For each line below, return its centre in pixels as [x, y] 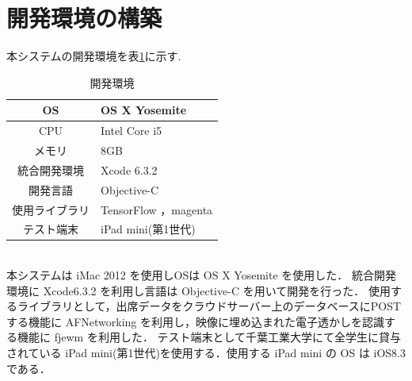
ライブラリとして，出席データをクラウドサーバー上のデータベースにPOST [209, 306]
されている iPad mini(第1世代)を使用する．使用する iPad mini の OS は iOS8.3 [206, 353]
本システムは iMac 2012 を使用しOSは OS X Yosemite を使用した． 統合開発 [201, 275]
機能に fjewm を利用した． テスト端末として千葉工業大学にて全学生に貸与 [209, 337]
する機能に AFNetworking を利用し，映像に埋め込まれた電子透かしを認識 [196, 321]
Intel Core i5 [132, 131]
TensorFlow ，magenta [157, 209]
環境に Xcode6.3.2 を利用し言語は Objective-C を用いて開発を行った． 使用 [198, 290]
